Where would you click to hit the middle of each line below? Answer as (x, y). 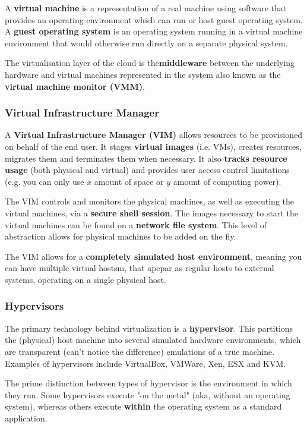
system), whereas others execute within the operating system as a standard (143, 406)
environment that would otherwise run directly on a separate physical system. (146, 43)
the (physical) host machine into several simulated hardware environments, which (153, 340)
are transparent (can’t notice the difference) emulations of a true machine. (140, 351)
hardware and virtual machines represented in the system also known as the (143, 74)
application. (26, 418)
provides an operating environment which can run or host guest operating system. (154, 19)
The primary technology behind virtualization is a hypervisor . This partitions (149, 328)
